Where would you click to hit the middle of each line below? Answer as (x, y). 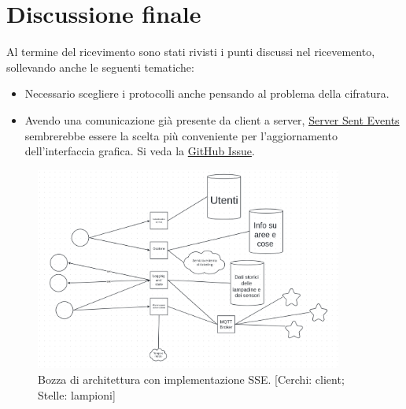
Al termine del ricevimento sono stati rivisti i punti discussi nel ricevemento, (191, 52)
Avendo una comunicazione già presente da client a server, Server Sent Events (212, 119)
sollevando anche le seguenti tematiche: (100, 67)
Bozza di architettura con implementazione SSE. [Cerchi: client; (191, 379)
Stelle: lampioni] (77, 394)
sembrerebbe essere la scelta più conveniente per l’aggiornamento (181, 135)
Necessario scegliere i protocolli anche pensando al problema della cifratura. (207, 93)
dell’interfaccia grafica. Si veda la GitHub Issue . (140, 151)
